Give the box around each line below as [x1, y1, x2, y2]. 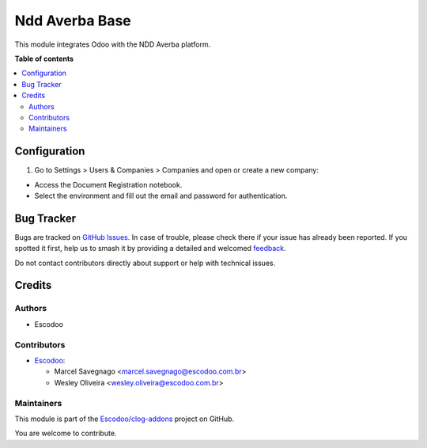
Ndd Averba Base [14, 12, 132, 29]
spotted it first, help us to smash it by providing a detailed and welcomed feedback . [14, 244, 286, 253]
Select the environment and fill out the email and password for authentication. [34, 191, 288, 200]
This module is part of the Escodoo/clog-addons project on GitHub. [14, 414, 235, 423]
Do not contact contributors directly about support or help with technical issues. [14, 258, 276, 268]
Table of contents [14, 54, 74, 63]
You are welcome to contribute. [14, 428, 117, 439]
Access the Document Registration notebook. [34, 180, 183, 189]
